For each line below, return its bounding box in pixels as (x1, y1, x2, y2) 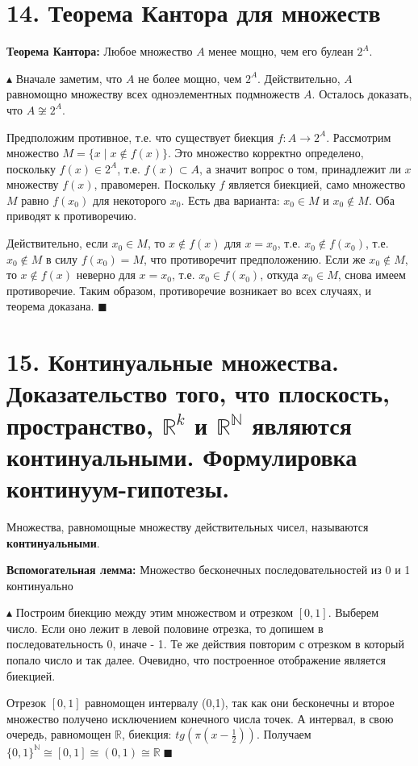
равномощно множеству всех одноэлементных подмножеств (6, 85, 300, 102)
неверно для (76, 266, 136, 283)
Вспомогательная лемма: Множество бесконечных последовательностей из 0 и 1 (6, 561, 411, 578)
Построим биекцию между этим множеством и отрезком (15, 604, 294, 621)
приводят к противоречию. (6, 207, 137, 224)
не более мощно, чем (138, 69, 242, 86)
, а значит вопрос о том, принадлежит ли (199, 160, 401, 177)
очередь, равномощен (6, 726, 111, 743)
